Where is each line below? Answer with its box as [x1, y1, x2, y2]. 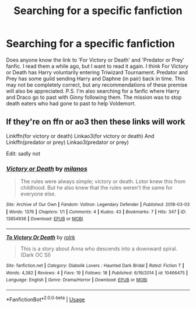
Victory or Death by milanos [6, 164, 87, 173]
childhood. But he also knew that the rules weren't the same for [20, 184, 173, 191]
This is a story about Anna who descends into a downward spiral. [20, 245, 178, 252]
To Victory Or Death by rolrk [6, 234, 75, 241]
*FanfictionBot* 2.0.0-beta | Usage [6, 294, 85, 303]
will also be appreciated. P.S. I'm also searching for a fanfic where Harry [6, 87, 180, 94]
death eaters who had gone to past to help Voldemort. [6, 99, 136, 107]
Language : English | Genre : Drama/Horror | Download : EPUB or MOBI [6, 277, 148, 283]
